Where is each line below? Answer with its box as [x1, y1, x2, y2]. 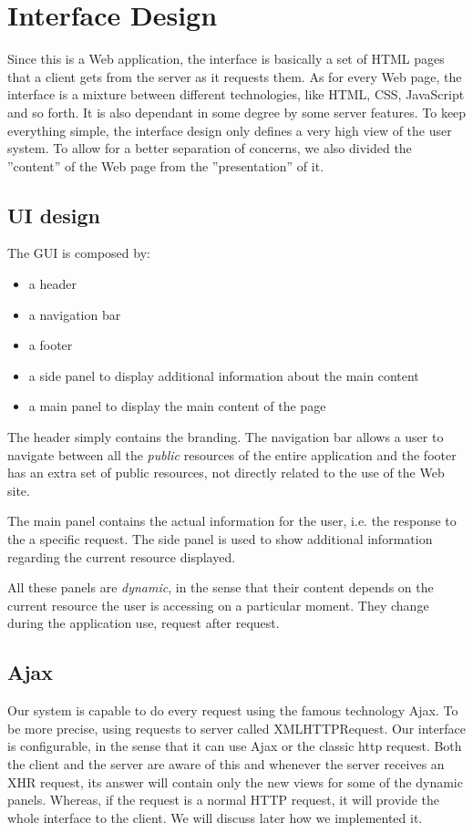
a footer [28, 335, 73, 355]
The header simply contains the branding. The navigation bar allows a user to [7, 427, 444, 447]
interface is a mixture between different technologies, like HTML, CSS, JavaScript [7, 85, 465, 104]
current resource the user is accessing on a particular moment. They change [7, 595, 429, 614]
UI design [7, 201, 100, 229]
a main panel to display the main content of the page [28, 396, 326, 416]
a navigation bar [28, 304, 121, 324]
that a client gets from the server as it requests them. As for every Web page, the [7, 67, 462, 86]
